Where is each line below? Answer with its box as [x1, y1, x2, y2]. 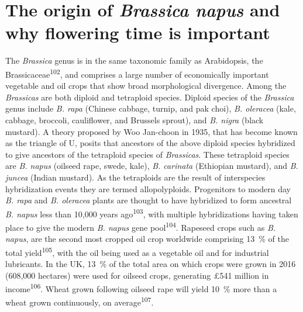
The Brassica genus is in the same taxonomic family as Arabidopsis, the [5, 54, 263, 67]
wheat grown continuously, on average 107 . [5, 294, 154, 308]
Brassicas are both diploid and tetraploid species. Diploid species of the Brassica [5, 91, 294, 103]
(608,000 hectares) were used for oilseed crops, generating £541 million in [5, 269, 269, 281]
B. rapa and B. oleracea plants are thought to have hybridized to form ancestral [5, 194, 292, 206]
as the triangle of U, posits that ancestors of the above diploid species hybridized [5, 137, 295, 149]
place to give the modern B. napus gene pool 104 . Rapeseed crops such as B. [5, 219, 276, 233]
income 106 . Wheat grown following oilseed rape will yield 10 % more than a [5, 281, 277, 294]
